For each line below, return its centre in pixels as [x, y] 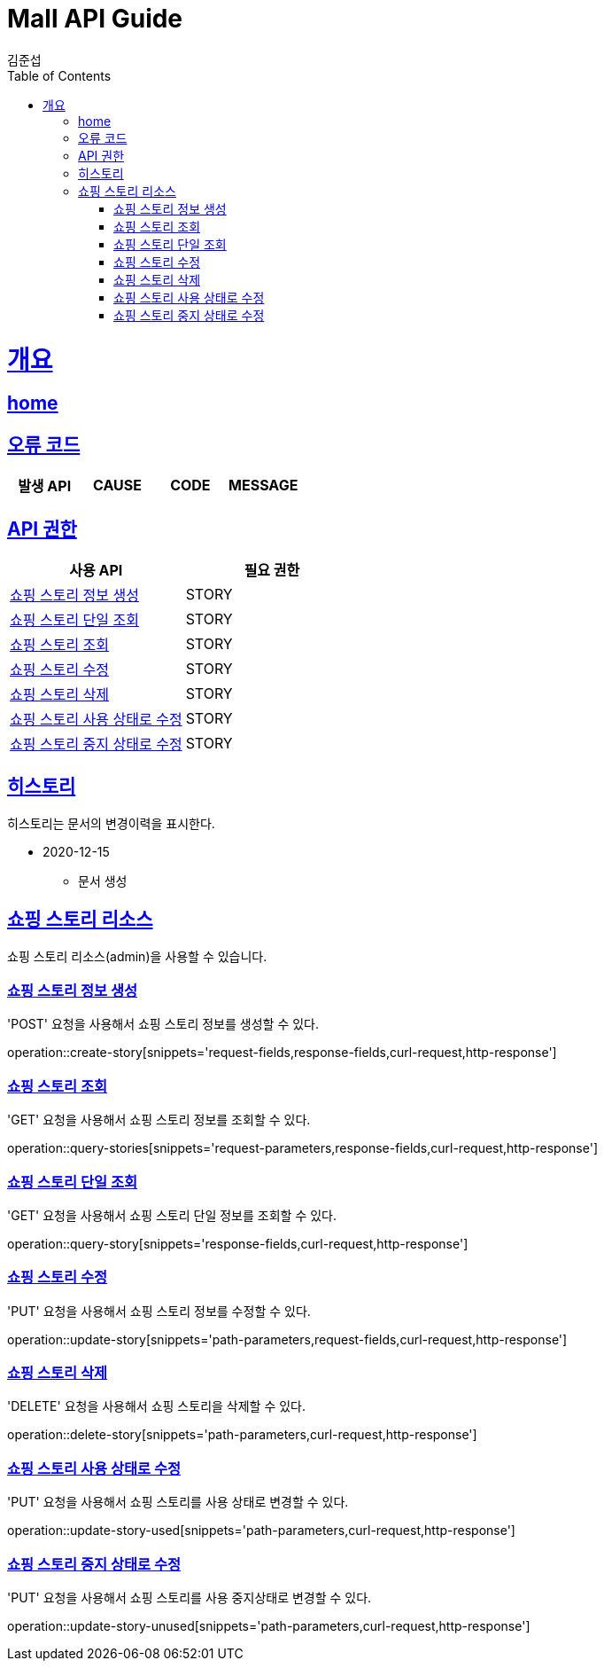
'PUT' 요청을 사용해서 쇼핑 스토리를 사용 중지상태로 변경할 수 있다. [190, 1597]
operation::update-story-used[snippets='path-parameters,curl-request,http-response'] [261, 1531]
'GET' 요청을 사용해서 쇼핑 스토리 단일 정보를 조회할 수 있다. [172, 1215]
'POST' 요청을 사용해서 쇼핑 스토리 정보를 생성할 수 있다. [163, 1024]
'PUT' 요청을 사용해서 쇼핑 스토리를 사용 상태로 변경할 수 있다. [178, 1502]
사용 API [96, 570]
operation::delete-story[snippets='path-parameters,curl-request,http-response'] [242, 1435]
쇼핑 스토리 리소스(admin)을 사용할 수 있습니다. [137, 956]
